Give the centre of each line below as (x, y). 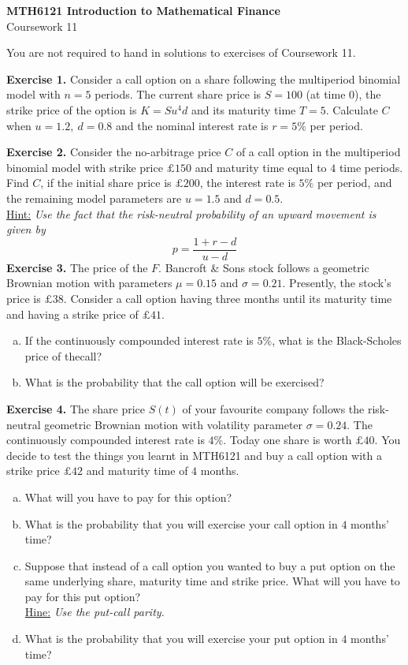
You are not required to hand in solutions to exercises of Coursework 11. (181, 52)
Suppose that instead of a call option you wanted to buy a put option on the (210, 565)
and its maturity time (243, 109)
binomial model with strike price (85, 167)
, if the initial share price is (106, 183)
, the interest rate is (247, 183)
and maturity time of (137, 471)
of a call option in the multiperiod (318, 152)
